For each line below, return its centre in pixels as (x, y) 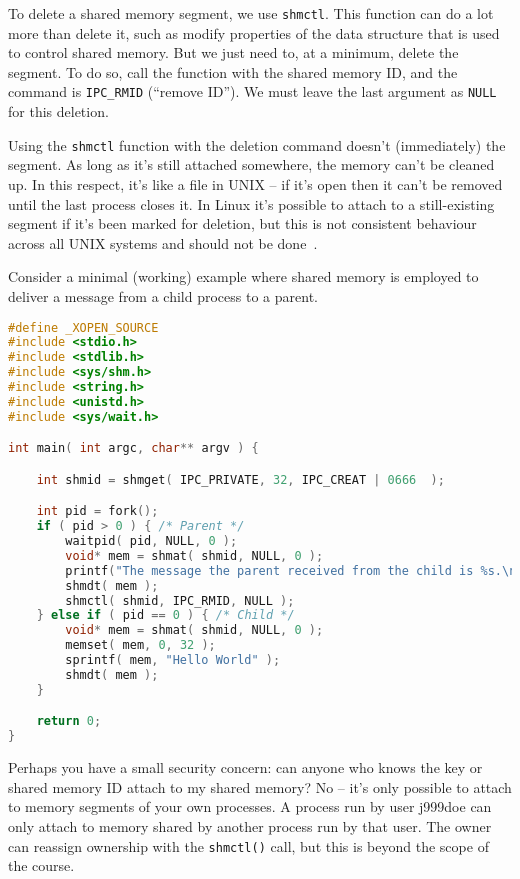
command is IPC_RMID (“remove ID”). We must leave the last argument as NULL (252, 91)
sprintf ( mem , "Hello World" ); (173, 660)
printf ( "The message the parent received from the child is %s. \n (291, 570)
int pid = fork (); (97, 511)
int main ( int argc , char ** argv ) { (133, 448)
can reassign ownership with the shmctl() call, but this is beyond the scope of (248, 845)
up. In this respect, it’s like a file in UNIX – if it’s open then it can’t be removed (255, 183)
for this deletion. (58, 111)
